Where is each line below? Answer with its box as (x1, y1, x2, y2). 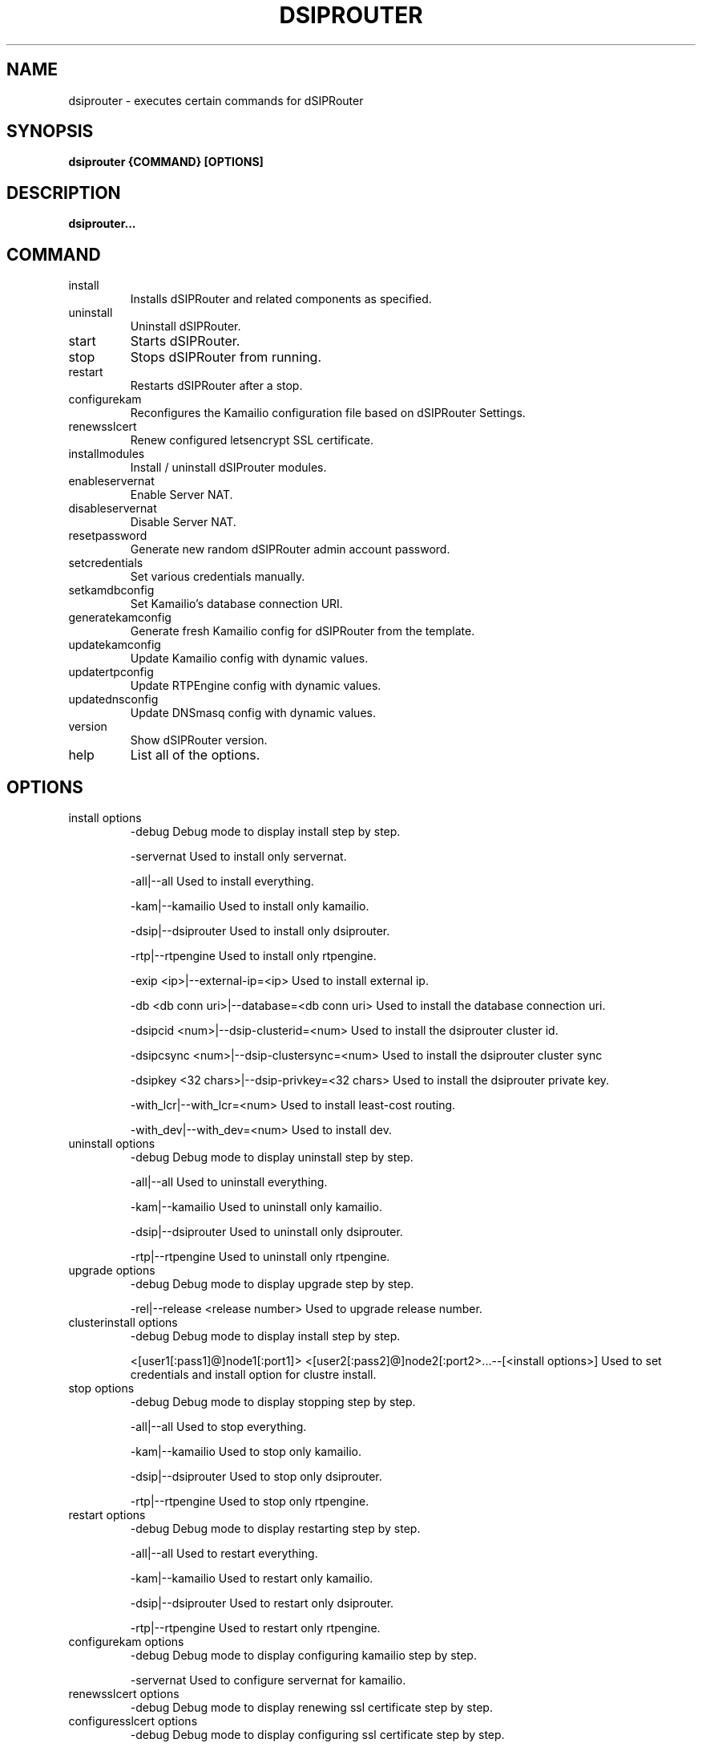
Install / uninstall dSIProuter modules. (130, 460, 327, 475)
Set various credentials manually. (130, 569, 305, 584)
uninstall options (68, 1136, 155, 1150)
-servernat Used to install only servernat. (130, 849, 347, 863)
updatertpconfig (68, 665, 154, 679)
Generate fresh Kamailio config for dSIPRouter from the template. (130, 624, 475, 638)
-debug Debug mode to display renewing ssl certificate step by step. (130, 1700, 493, 1714)
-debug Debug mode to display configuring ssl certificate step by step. (130, 1727, 505, 1741)
